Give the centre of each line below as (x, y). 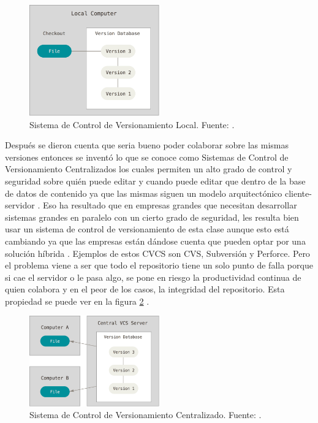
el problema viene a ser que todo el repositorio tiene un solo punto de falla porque (159, 265)
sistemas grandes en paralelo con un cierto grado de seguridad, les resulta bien (152, 217)
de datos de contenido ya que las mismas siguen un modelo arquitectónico (144, 193)
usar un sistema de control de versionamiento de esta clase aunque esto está (147, 229)
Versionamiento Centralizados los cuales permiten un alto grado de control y (149, 169)
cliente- (298, 193)
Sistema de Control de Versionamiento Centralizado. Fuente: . (146, 415)
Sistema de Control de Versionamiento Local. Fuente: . (132, 124)
